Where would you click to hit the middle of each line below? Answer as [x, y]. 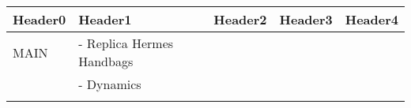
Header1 [105, 19]
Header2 [240, 19]
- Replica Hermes [126, 43]
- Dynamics [110, 84]
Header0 [40, 19]
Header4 [371, 19]
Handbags [106, 61]
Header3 [306, 19]
